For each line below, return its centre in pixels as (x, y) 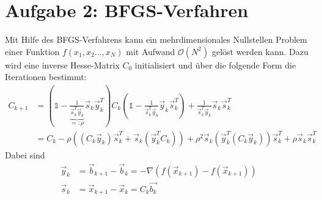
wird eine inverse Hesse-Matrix (62, 65)
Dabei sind (25, 154)
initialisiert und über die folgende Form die (215, 65)
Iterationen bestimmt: (46, 77)
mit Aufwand (151, 51)
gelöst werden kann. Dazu (260, 51)
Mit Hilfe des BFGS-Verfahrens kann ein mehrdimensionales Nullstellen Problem (156, 39)
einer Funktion (32, 51)
